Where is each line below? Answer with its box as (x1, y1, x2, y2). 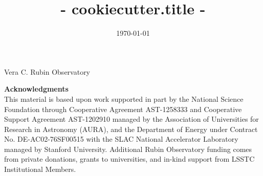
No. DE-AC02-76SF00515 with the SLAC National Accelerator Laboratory (4, 134, 238, 144)
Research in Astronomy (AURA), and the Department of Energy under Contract (4, 123, 258, 134)
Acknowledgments (4, 83, 69, 94)
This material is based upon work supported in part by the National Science (4, 93, 244, 104)
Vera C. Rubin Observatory (4, 66, 91, 77)
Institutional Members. (4, 164, 76, 174)
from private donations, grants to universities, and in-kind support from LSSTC (4, 153, 255, 164)
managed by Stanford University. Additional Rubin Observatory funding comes (4, 143, 252, 154)
